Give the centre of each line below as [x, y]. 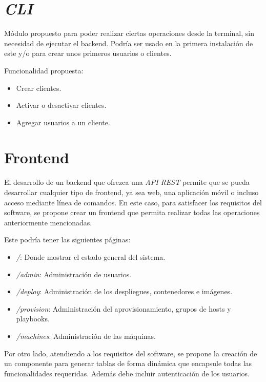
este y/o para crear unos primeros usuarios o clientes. [88, 53]
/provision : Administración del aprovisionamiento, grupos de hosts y [124, 308]
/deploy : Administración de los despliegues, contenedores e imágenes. [124, 291]
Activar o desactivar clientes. [61, 105]
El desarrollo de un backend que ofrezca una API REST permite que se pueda [127, 182]
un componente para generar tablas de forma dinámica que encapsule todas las [128, 363]
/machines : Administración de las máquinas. [86, 336]
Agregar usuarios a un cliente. [63, 122]
